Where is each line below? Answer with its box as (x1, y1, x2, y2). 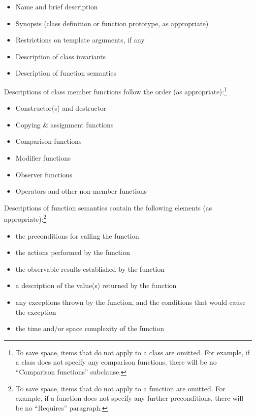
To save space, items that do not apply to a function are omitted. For (15, 383, 225, 393)
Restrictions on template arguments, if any (15, 35, 145, 45)
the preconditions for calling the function (15, 230, 139, 241)
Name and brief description (15, 1, 98, 11)
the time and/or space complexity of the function (15, 323, 164, 333)
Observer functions (15, 169, 72, 179)
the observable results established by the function (15, 263, 165, 274)
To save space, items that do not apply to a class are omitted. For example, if (15, 347, 250, 357)
